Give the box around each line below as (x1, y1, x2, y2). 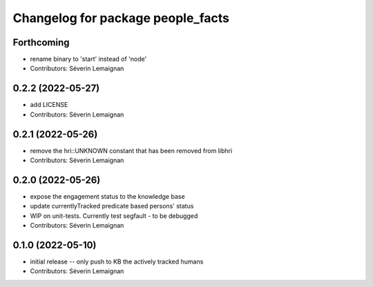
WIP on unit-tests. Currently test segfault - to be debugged (30, 211, 198, 220)
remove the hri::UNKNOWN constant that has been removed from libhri (30, 146, 233, 155)
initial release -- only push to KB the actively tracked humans (30, 257, 204, 266)
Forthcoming (12, 37, 70, 48)
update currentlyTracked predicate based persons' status (30, 202, 194, 210)
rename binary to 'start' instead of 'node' (30, 55, 147, 63)
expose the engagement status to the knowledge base (30, 192, 186, 200)
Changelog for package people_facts (12, 10, 229, 26)
